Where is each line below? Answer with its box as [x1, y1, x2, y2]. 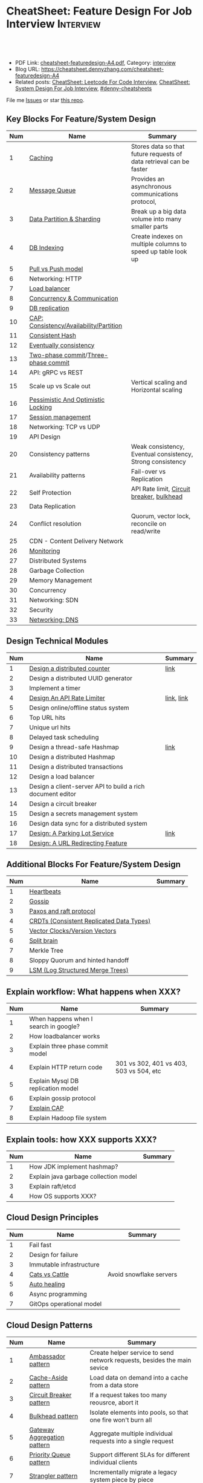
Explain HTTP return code [29, 1063, 103, 1072]
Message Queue [29, 186, 76, 194]
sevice [89, 1363, 109, 1372]
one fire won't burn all [89, 1415, 152, 1424]
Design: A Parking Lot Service [29, 829, 114, 837]
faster [130, 165, 148, 173]
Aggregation [29, 1433, 65, 1441]
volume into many [130, 215, 182, 223]
